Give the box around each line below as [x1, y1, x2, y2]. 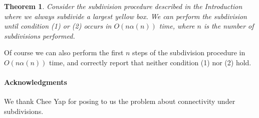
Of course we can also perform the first [4, 47, 124, 58]
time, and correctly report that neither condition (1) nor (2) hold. [49, 57, 251, 67]
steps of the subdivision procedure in [132, 47, 245, 58]
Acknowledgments [4, 77, 67, 87]
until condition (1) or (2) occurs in [4, 21, 112, 31]
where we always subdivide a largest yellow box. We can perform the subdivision [4, 11, 247, 21]
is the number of [203, 21, 254, 31]
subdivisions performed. [4, 30, 75, 41]
